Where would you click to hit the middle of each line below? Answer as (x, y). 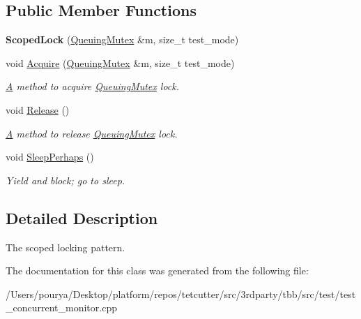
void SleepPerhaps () (50, 157)
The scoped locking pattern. (66, 247)
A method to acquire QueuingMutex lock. (93, 86)
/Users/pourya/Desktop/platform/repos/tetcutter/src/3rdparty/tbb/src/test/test (181, 294)
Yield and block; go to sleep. (66, 180)
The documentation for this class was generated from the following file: (157, 270)
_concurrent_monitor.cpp (61, 307)
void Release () (38, 109)
